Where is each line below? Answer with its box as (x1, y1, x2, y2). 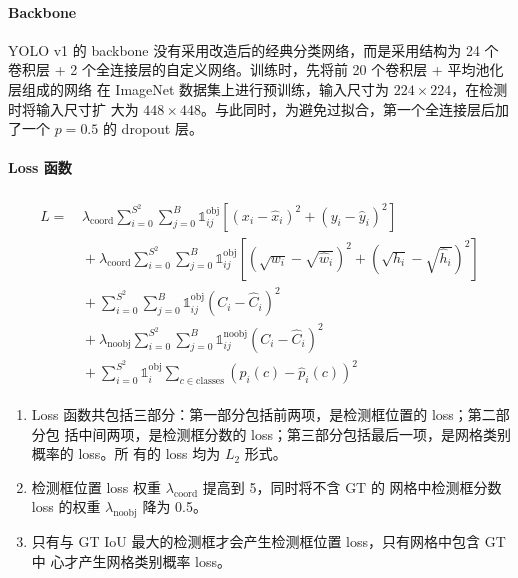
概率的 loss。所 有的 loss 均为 (31, 443, 221, 464)
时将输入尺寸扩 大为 (8, 98, 139, 119)
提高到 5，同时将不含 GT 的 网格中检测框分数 (202, 476, 502, 497)
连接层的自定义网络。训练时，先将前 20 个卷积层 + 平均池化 (109, 59, 504, 80)
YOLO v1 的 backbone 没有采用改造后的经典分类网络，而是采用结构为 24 (8, 39, 480, 60)
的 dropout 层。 (102, 118, 203, 139)
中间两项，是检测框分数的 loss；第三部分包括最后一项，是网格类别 (78, 423, 512, 444)
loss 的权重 (31, 496, 101, 517)
